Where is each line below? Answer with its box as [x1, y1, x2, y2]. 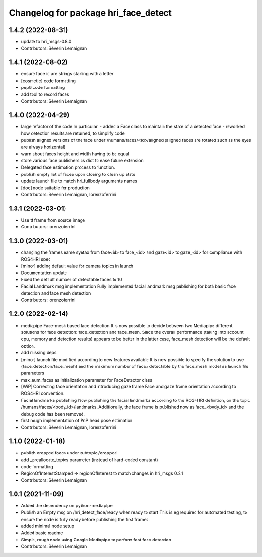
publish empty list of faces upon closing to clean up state [21, 171, 136, 177]
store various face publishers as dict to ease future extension [21, 157, 144, 163]
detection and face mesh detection [21, 290, 91, 296]
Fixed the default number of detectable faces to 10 [21, 277, 122, 282]
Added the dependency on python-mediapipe [21, 503, 113, 508]
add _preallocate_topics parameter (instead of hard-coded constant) [21, 457, 158, 463]
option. [21, 343, 35, 348]
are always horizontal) [21, 144, 65, 150]
